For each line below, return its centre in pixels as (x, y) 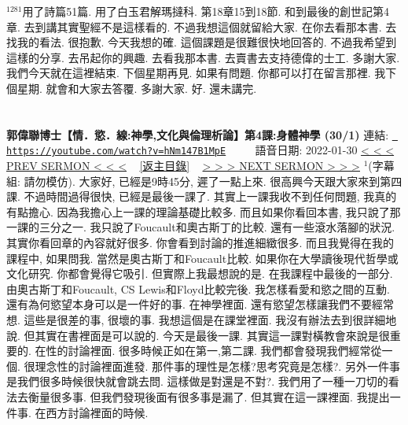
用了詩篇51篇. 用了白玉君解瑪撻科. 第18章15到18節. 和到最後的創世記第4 (206, 11)
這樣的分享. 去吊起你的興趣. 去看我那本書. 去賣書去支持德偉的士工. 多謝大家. (203, 57)
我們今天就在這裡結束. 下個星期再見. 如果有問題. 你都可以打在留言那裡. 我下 (202, 73)
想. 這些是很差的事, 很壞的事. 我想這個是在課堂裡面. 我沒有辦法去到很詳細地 (202, 320)
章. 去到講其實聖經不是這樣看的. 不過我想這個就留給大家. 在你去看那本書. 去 (202, 26)
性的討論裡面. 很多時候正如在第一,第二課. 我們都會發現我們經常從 (214, 351)
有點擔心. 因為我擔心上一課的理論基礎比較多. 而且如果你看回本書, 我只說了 (198, 211)
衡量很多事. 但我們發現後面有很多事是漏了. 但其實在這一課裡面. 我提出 (209, 396)
